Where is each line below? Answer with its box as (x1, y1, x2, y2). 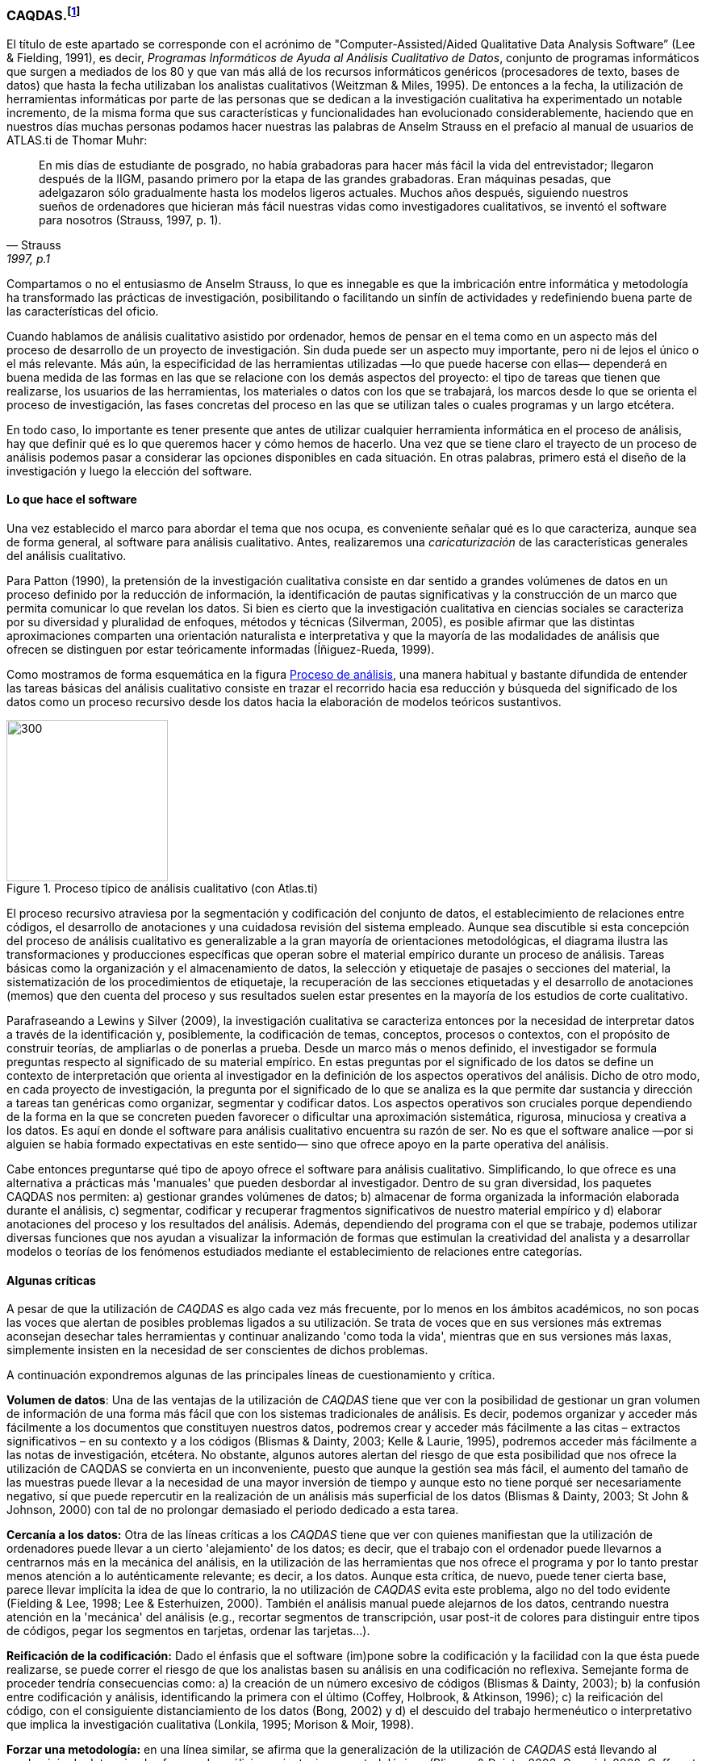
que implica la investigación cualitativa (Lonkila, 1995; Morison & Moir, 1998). (6, 1717, 415, 1732)
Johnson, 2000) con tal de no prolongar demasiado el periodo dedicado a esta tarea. (6, 1503, 459, 1517)
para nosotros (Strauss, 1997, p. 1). (39, 212, 222, 227)
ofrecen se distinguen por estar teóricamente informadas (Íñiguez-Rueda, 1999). (6, 642, 435, 657)
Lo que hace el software (6, 492, 137, 507)
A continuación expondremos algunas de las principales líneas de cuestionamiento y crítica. (6, 1368, 495, 1382)
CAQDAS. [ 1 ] (6, 5, 81, 24)
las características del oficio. (6, 303, 159, 318)
